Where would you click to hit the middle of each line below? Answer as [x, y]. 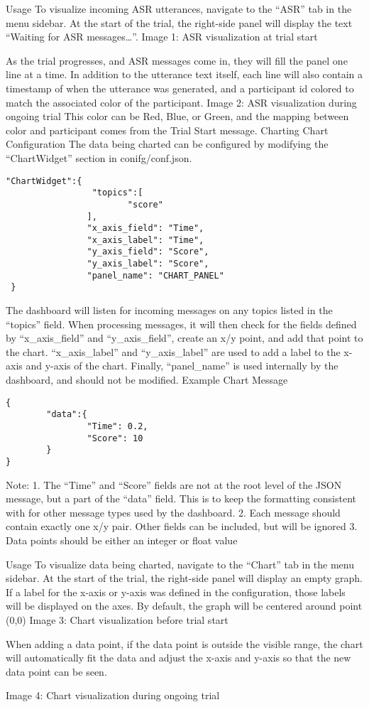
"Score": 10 [115, 438]
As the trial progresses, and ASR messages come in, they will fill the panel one [177, 60]
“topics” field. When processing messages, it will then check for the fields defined [181, 324]
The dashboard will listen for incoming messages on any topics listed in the [169, 310]
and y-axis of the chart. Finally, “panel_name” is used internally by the [182, 366]
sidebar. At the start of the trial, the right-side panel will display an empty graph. [184, 578]
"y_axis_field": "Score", [148, 252]
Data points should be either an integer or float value [122, 540]
